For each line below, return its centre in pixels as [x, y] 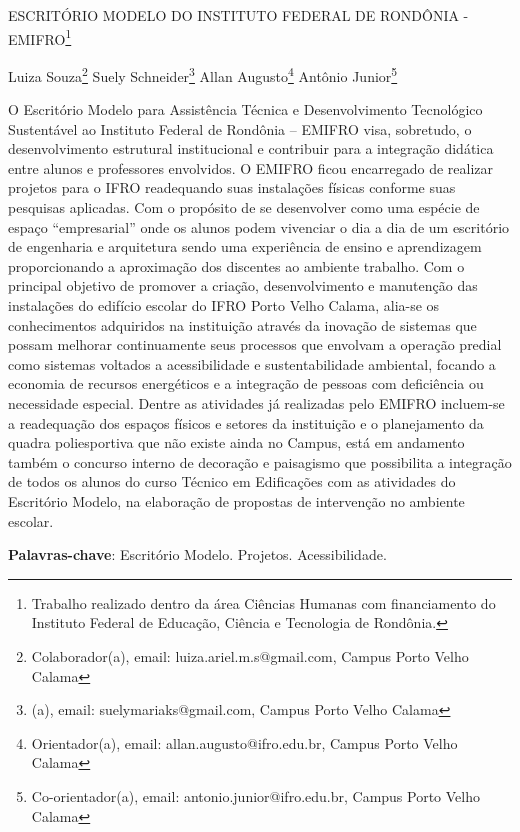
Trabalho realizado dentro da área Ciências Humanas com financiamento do [263, 602]
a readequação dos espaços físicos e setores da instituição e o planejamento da [246, 422]
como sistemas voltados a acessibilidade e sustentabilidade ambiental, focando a [252, 363]
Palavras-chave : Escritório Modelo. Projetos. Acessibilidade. [197, 554]
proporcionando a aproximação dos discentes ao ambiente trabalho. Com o [236, 265]
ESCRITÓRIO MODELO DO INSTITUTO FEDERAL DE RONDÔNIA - [238, 15]
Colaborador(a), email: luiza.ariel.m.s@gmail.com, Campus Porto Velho [250, 655]
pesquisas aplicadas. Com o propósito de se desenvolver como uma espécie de [244, 207]
